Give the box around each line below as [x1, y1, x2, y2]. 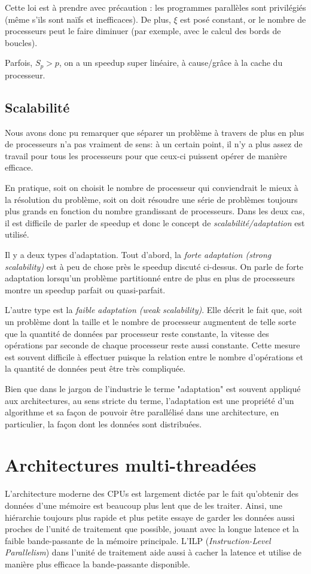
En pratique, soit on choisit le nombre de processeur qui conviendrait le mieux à [5, 181, 298, 193]
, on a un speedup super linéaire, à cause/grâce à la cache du [59, 56, 283, 69]
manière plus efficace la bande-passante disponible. [5, 557, 190, 570]
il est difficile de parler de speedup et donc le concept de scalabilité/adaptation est [5, 216, 305, 229]
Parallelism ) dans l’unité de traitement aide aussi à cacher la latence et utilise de [5, 546, 302, 558]
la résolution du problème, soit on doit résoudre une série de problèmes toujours [5, 193, 298, 205]
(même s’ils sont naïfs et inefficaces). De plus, [5, 13, 171, 25]
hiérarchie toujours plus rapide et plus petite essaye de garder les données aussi [5, 511, 295, 523]
